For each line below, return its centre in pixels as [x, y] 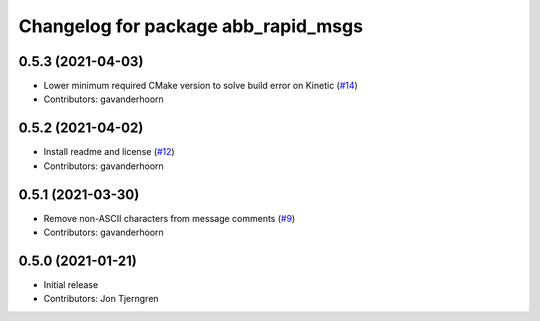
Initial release [71, 284]
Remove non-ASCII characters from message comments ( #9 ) [169, 218]
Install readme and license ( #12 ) [109, 152]
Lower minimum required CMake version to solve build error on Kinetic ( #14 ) [201, 86]
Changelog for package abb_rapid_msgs [191, 26]
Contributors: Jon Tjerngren [101, 299]
